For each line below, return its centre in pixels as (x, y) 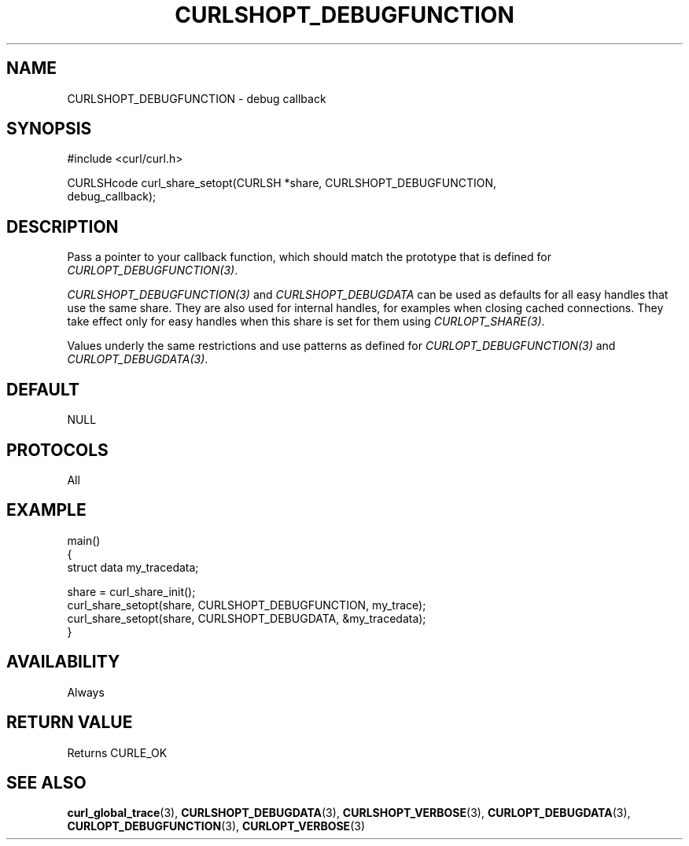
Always (86, 692)
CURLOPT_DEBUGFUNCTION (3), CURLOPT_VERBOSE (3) (216, 826)
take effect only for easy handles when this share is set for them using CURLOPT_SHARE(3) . (306, 322)
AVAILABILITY (63, 662)
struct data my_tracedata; (133, 567)
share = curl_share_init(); (131, 591)
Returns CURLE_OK (117, 752)
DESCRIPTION (63, 226)
